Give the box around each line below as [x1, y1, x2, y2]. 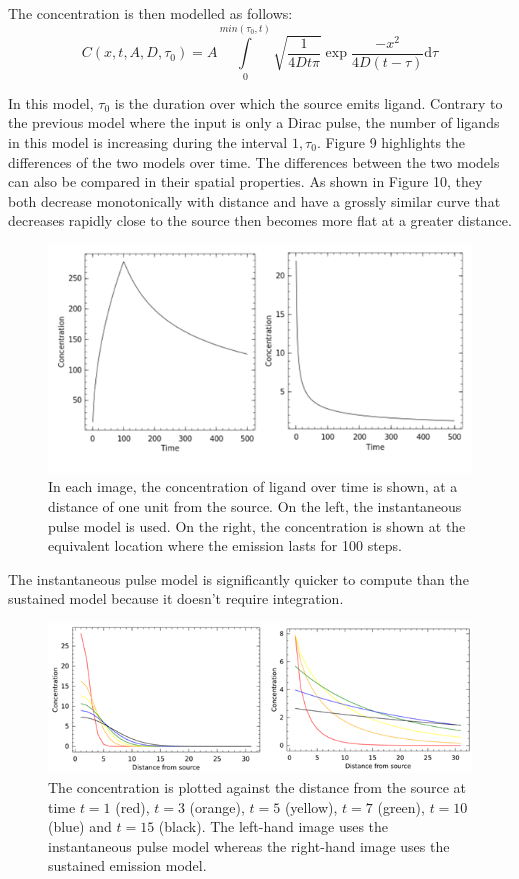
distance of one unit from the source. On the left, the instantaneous [48, 495, 462, 516]
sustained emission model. [48, 855, 207, 876]
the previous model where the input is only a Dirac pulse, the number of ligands [8, 112, 500, 133]
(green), [377, 796, 425, 817]
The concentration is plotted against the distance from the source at [48, 777, 467, 797]
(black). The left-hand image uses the [158, 816, 389, 837]
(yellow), [284, 796, 338, 817]
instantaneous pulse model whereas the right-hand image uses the [48, 835, 450, 856]
